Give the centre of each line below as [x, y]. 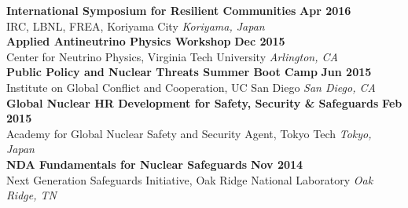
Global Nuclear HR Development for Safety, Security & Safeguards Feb [204, 102]
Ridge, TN [31, 195]
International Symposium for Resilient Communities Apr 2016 [179, 10]
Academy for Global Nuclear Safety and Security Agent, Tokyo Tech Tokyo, [189, 133]
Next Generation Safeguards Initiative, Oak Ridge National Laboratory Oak [190, 179]
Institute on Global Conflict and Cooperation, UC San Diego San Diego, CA [191, 87]
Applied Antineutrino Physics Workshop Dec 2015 [146, 41]
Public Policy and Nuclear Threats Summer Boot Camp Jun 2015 [189, 72]
